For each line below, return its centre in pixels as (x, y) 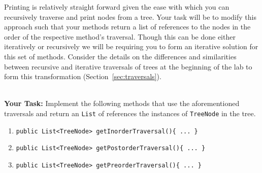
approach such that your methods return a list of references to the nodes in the (127, 27)
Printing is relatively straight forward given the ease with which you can (117, 7)
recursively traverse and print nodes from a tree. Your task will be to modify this (130, 16)
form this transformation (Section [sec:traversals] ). (83, 76)
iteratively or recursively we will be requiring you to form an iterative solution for (131, 46)
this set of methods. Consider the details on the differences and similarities (120, 56)
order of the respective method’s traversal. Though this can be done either (120, 36)
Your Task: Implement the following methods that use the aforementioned (122, 103)
